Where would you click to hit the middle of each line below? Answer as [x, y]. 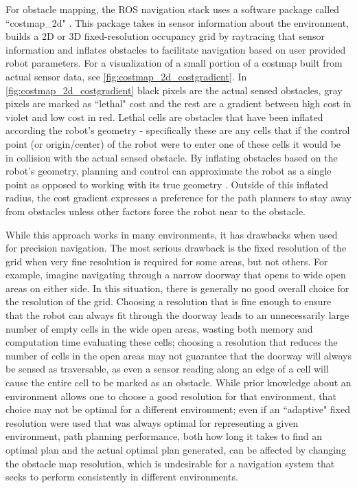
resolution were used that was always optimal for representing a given [152, 422]
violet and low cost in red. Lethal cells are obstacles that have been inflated [164, 117]
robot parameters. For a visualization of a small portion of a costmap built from [174, 63]
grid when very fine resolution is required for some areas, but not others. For [167, 261]
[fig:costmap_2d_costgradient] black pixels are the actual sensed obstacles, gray [174, 90]
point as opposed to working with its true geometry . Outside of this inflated [167, 184]
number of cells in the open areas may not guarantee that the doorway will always [178, 355]
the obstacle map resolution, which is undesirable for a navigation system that [170, 463]
